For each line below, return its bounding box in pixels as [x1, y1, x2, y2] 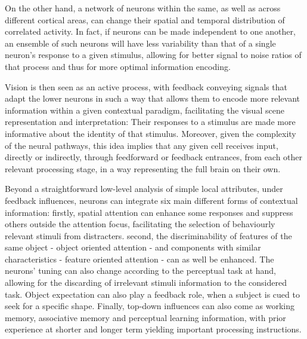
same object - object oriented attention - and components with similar [5, 241, 261, 254]
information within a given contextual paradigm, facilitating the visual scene [5, 103, 284, 116]
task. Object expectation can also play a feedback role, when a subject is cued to [5, 288, 300, 300]
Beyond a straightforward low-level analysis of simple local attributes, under [5, 182, 283, 195]
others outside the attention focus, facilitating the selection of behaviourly [5, 218, 275, 230]
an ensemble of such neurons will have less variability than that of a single [5, 36, 276, 49]
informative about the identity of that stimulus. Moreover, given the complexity [5, 127, 296, 139]
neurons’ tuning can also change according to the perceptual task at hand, [5, 264, 276, 277]
